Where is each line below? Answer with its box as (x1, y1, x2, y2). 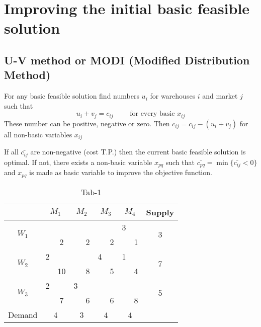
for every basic (130, 110, 175, 118)
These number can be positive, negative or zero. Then (4, 118, 170, 128)
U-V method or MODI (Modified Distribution (4, 52, 250, 67)
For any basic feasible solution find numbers (4, 91, 139, 101)
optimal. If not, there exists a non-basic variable (4, 156, 152, 167)
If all (4, 146, 19, 157)
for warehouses (150, 91, 196, 101)
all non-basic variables (4, 129, 72, 139)
